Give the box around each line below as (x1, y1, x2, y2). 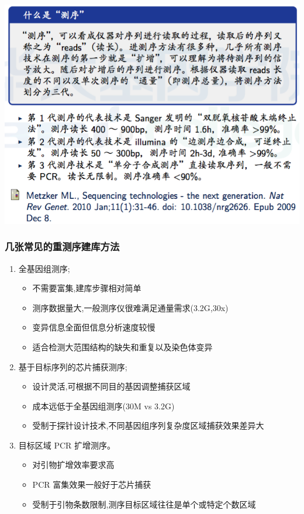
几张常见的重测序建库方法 (5, 239, 120, 254)
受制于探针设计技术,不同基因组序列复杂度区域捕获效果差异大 (32, 419, 264, 432)
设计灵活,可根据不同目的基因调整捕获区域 (32, 380, 191, 392)
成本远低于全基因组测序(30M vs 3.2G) (32, 399, 175, 412)
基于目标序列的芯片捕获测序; (18, 360, 127, 372)
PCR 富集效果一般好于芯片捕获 (32, 478, 151, 491)
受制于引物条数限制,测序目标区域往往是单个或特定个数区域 (32, 498, 256, 510)
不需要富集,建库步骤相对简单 (32, 282, 141, 294)
